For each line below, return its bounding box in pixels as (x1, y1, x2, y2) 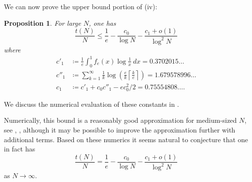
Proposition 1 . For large (4, 17, 81, 28)
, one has (88, 17, 116, 28)
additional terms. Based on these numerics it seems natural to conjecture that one (4, 134, 248, 144)
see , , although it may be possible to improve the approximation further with (4, 125, 235, 134)
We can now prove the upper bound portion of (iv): (4, 1, 157, 11)
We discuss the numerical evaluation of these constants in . (4, 99, 179, 109)
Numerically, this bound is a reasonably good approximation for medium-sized (4, 115, 237, 125)
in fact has (4, 144, 35, 154)
